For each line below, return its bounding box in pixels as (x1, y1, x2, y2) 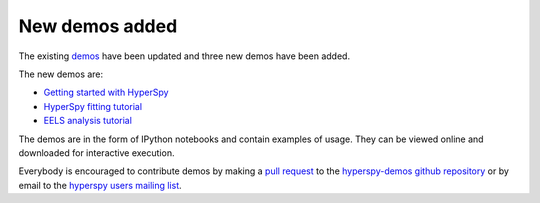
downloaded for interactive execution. (18, 146, 175, 159)
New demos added (18, 15, 178, 37)
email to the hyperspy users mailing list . (18, 179, 182, 191)
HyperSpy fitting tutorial (43, 100, 143, 112)
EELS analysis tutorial (43, 115, 132, 127)
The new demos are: (18, 68, 104, 80)
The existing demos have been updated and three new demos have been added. (18, 50, 350, 62)
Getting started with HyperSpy (43, 86, 169, 99)
